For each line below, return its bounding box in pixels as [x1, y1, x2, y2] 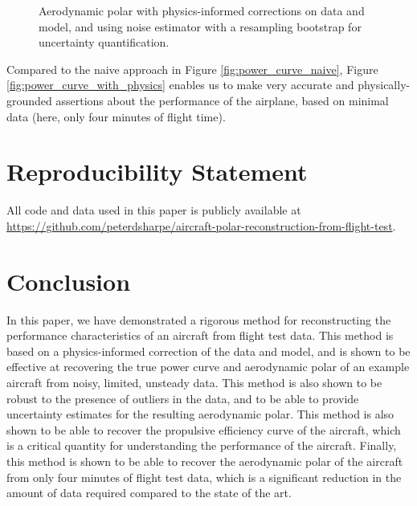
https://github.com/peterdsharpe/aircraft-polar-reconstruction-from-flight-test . [6, 217, 396, 234]
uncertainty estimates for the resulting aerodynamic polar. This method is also [6, 406, 395, 422]
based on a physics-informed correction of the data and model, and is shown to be [6, 342, 411, 359]
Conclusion [6, 264, 131, 297]
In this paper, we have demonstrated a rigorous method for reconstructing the [6, 311, 391, 328]
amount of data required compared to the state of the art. [6, 484, 292, 501]
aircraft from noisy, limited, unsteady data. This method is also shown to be [6, 373, 382, 390]
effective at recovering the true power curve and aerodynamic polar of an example [6, 358, 410, 375]
